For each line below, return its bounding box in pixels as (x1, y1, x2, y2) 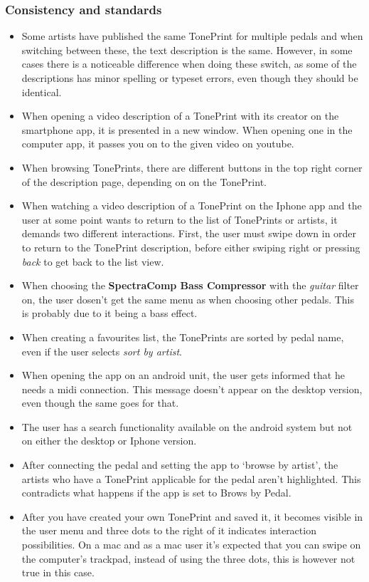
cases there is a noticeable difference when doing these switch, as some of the (21, 56, 357, 71)
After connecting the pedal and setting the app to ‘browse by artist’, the (21, 457, 338, 472)
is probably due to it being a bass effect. (21, 306, 198, 321)
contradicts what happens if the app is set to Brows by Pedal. (21, 485, 292, 500)
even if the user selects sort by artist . (21, 343, 182, 358)
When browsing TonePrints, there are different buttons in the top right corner (21, 160, 363, 175)
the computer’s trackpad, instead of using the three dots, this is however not (21, 551, 355, 566)
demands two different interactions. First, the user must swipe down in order (21, 226, 357, 241)
